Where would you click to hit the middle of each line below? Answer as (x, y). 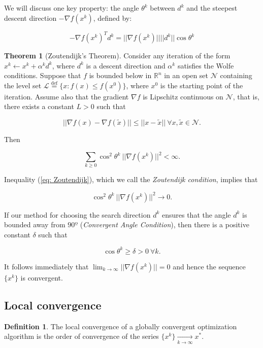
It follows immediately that (46, 266)
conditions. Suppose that (43, 75)
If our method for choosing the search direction (77, 214)
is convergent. (42, 277)
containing (236, 75)
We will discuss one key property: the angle (72, 8)
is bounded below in (120, 75)
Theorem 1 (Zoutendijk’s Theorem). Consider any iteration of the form (117, 56)
